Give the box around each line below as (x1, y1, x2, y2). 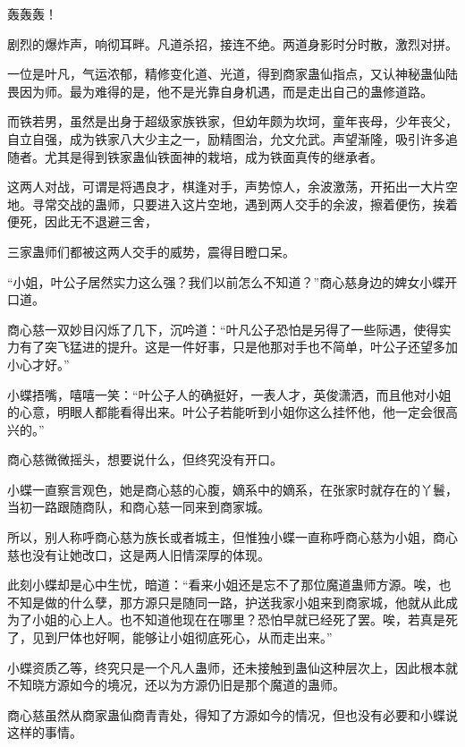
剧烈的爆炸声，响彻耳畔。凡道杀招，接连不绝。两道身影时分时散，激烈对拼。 (7, 34, 458, 53)
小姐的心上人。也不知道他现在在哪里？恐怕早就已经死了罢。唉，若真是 (31, 610, 445, 629)
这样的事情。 (7, 723, 82, 742)
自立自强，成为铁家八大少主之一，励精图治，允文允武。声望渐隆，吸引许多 (7, 129, 445, 148)
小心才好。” (7, 354, 70, 373)
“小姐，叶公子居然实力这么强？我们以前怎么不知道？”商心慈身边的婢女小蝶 (7, 272, 445, 291)
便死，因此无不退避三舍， (7, 212, 157, 231)
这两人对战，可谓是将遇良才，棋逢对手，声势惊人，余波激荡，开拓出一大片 (7, 177, 445, 196)
